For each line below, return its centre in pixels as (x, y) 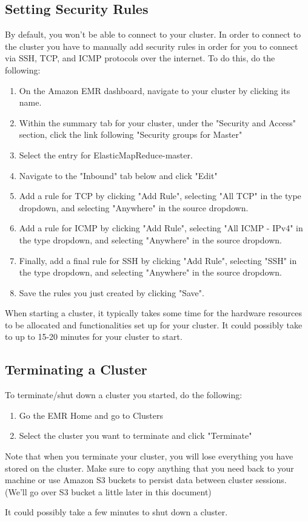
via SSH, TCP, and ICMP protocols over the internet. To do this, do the (140, 58)
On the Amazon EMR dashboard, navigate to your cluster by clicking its (155, 90)
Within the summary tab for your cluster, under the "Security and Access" (158, 122)
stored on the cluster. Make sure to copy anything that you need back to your (149, 468)
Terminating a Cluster (76, 369)
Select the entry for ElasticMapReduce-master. (106, 154)
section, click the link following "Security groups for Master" (131, 134)
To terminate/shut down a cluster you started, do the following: (124, 395)
